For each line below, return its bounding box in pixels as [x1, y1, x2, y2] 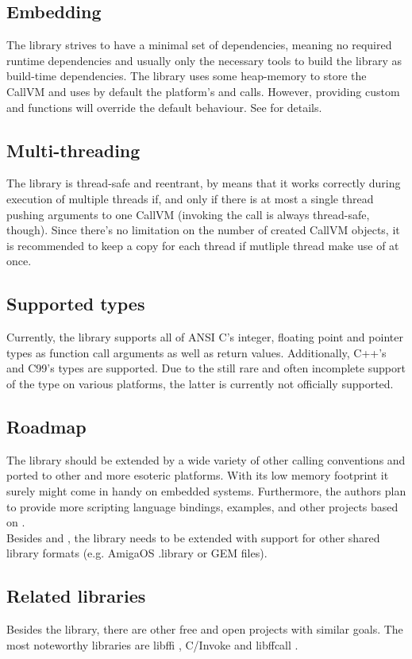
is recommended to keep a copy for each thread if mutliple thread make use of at [6, 237, 399, 253]
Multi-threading [6, 137, 141, 162]
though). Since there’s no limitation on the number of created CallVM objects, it [6, 222, 400, 238]
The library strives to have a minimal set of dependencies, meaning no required [6, 37, 392, 53]
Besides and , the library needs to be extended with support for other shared [6, 529, 380, 545]
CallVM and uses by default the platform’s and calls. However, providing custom [6, 83, 400, 99]
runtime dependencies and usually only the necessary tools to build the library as [6, 52, 402, 68]
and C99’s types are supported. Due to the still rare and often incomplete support [6, 360, 406, 376]
